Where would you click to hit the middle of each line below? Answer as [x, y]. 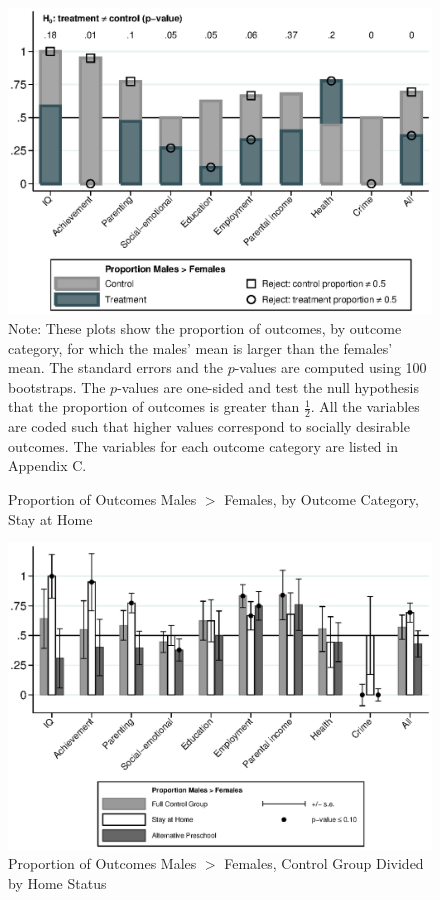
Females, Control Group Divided [324, 863]
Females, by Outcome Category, [321, 498]
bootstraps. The [57, 386]
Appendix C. [47, 465]
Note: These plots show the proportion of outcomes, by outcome [205, 328]
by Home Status [57, 882]
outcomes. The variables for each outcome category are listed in [203, 445]
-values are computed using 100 [330, 367]
